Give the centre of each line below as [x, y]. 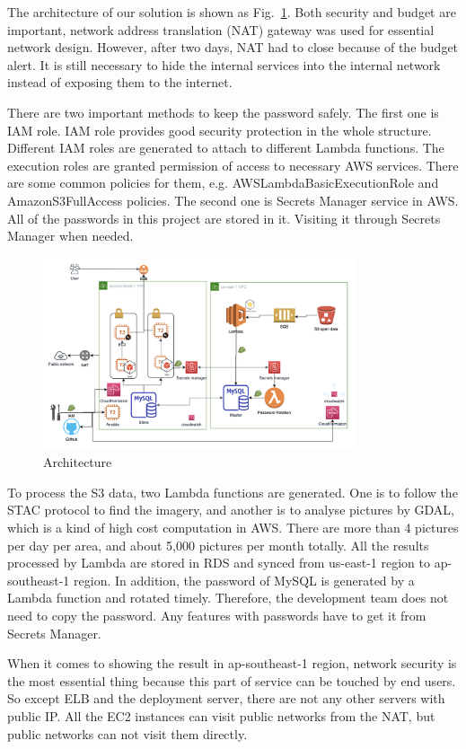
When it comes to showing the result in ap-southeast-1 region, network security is [232, 663]
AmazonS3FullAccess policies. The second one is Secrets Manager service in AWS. [233, 200]
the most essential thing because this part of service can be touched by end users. [232, 680]
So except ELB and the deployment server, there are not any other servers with [226, 698]
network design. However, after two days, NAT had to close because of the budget [233, 47]
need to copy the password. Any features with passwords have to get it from [217, 615]
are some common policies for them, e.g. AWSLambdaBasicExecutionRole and [223, 183]
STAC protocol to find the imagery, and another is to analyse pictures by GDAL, [231, 510]
